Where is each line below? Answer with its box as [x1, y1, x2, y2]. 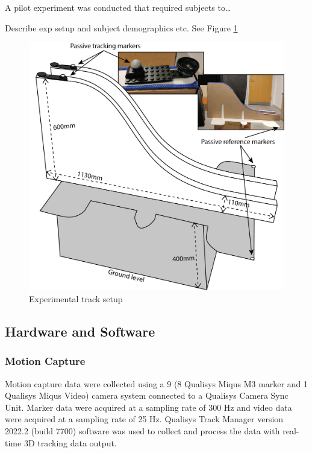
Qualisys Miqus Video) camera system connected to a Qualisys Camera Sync [5, 389, 289, 402]
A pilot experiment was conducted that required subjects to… [5, 1, 231, 13]
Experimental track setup [29, 292, 123, 305]
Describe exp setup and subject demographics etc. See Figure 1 [5, 21, 238, 34]
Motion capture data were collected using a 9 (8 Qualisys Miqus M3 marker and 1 [5, 377, 308, 390]
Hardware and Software [5, 322, 155, 340]
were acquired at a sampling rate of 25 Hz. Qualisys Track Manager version [5, 413, 284, 425]
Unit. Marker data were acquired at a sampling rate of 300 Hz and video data [5, 401, 292, 413]
